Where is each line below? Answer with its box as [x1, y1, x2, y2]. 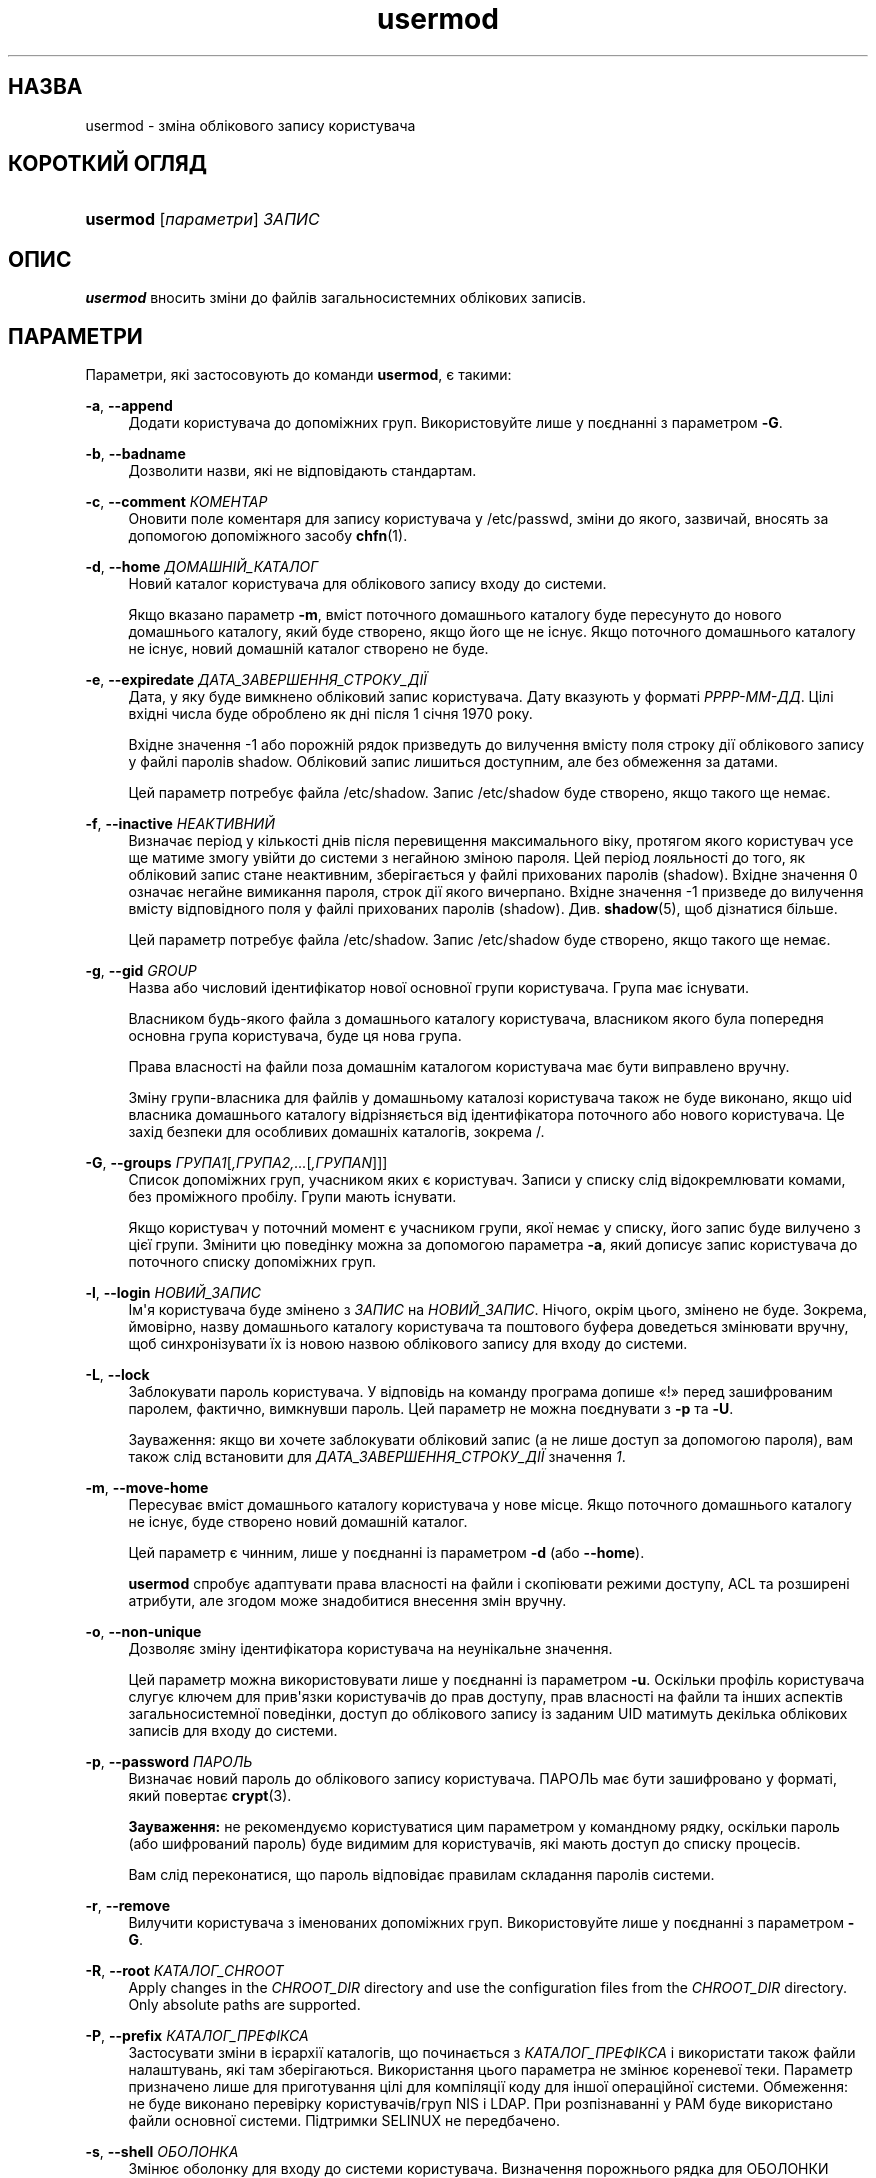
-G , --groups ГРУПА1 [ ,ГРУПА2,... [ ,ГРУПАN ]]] [85, 1154, 388, 1172]
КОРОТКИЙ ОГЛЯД [8, 151, 207, 177]
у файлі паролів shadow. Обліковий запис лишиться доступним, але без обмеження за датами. [128, 753, 779, 771]
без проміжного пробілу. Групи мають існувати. [128, 1188, 457, 1206]
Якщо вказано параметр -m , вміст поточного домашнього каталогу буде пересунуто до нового [128, 606, 782, 624]
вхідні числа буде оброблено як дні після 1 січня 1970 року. [128, 705, 533, 723]
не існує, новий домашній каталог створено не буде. [128, 640, 489, 658]
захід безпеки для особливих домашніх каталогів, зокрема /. [128, 1123, 545, 1141]
